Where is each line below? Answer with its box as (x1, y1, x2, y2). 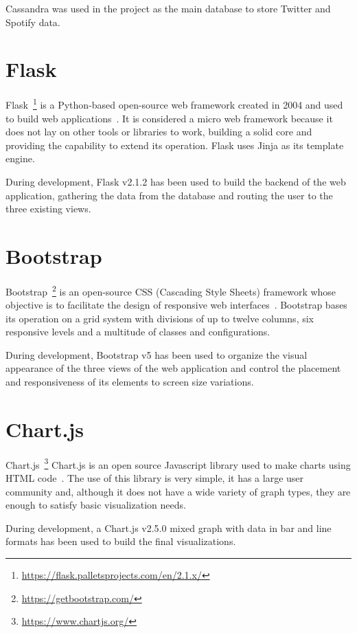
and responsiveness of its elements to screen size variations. (5, 375, 254, 389)
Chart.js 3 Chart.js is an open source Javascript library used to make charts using (5, 455, 351, 471)
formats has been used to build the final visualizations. (5, 534, 236, 548)
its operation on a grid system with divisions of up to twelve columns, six (5, 311, 314, 325)
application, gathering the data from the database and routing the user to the (5, 188, 333, 202)
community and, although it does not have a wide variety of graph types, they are (5, 484, 351, 498)
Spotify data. (5, 14, 60, 29)
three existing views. (5, 201, 91, 216)
